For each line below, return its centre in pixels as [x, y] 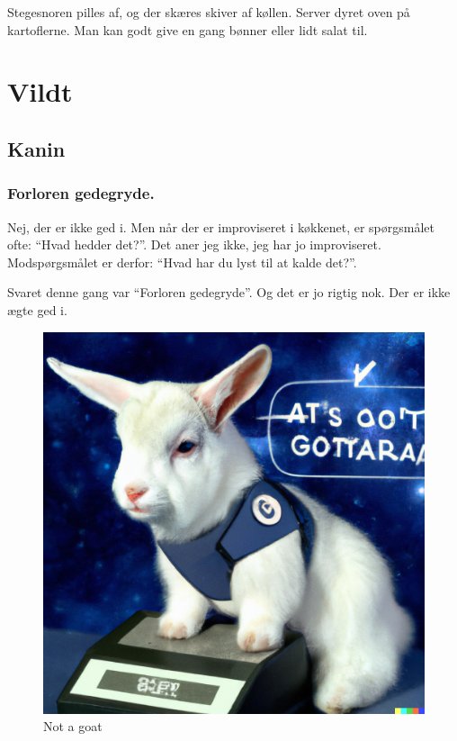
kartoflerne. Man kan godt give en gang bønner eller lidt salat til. [188, 29]
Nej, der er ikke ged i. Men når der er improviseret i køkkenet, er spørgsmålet [221, 226]
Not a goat [73, 726]
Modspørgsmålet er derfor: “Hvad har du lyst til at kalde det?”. [182, 262]
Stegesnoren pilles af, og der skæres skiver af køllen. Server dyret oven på [209, 12]
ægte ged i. [37, 309]
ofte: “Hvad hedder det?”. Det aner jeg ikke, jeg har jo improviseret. [194, 244]
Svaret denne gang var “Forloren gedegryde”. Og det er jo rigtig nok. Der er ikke [229, 292]
